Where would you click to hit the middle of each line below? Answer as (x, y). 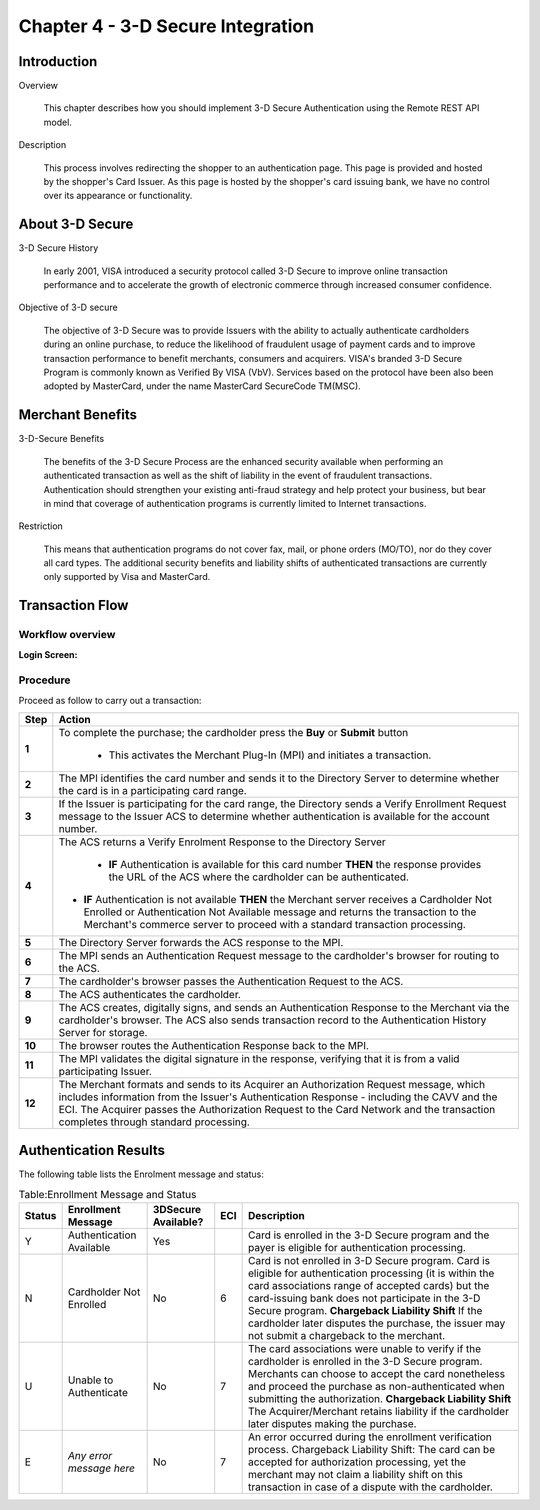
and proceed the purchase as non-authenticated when (376, 1387)
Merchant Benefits (77, 415)
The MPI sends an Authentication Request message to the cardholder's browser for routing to (279, 956)
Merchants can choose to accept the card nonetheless (376, 1374)
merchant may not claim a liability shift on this (355, 1475)
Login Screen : (48, 654)
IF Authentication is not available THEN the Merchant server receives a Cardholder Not (287, 900)
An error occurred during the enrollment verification (369, 1437)
